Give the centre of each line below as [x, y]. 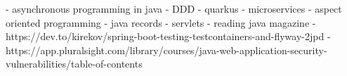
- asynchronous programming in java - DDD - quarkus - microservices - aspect [174, 8]
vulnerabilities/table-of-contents [74, 64]
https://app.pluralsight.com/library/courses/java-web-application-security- [166, 50]
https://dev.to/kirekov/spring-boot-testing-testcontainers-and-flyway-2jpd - [168, 36]
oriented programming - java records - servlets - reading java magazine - [161, 22]
